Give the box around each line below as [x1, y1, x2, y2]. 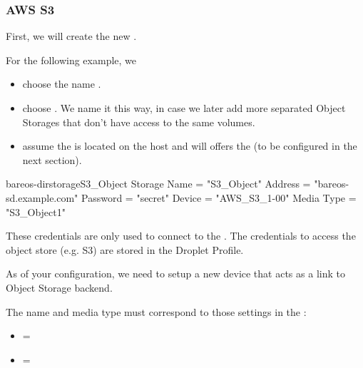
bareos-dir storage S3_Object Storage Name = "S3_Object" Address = [6, 176, 311, 191]
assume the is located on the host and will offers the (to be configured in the [22, 138, 357, 153]
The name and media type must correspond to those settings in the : [6, 304, 307, 319]
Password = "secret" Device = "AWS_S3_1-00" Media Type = [81, 190, 357, 205]
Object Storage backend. [6, 280, 113, 295]
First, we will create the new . [6, 29, 137, 44]
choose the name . [22, 76, 101, 91]
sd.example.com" [6, 190, 78, 205]
